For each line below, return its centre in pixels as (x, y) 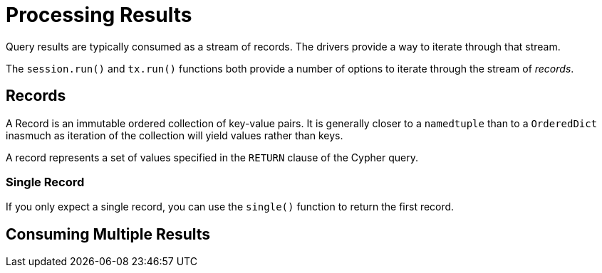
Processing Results (99, 15)
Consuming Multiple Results (108, 234)
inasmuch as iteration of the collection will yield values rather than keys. (175, 135)
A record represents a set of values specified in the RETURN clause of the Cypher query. (212, 157)
